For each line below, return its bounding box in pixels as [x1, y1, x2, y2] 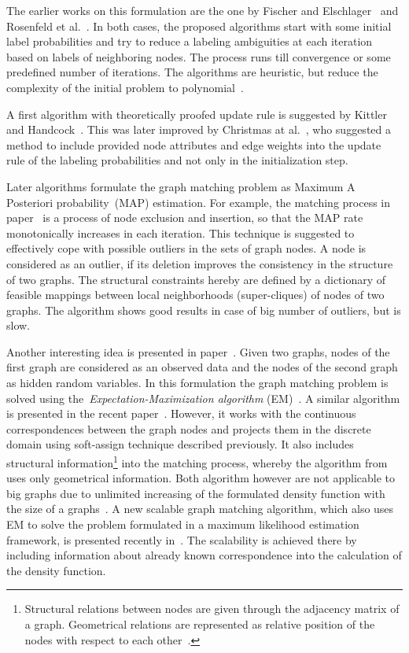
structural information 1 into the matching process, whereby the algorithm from [6, 452, 388, 470]
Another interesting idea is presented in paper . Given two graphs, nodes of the [6, 343, 390, 360]
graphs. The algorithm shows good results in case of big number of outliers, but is [6, 301, 401, 318]
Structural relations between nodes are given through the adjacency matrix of [24, 600, 400, 617]
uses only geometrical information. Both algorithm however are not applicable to [6, 470, 396, 486]
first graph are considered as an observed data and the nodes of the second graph [6, 359, 398, 375]
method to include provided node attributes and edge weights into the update [6, 136, 381, 153]
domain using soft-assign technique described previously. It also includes [6, 436, 354, 452]
